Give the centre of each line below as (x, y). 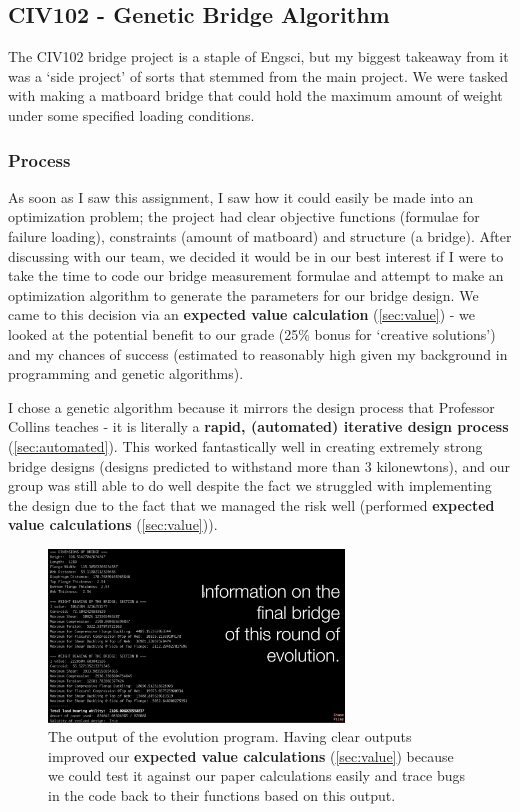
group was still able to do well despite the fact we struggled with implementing (250, 485)
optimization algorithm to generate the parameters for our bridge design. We (243, 294)
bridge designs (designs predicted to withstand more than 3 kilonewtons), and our (259, 465)
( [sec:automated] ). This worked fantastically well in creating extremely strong (245, 445)
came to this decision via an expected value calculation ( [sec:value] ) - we (242, 314)
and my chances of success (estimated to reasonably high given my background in (258, 353)
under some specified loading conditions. (131, 114)
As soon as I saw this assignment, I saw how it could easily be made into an (241, 196)
